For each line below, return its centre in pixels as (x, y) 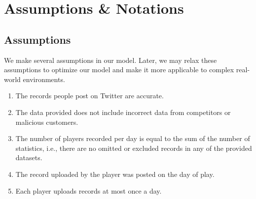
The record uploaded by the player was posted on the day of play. (115, 174)
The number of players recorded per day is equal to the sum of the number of (133, 138)
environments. (44, 79)
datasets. (29, 157)
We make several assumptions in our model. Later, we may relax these (110, 60)
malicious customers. (47, 122)
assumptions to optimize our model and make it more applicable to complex (119, 70)
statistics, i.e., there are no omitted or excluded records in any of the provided (134, 148)
